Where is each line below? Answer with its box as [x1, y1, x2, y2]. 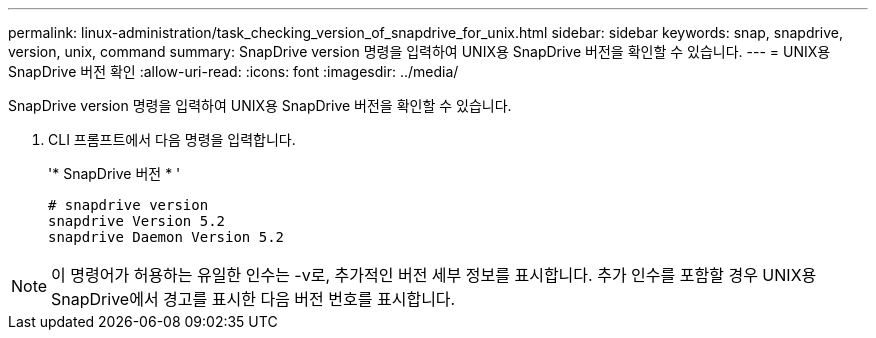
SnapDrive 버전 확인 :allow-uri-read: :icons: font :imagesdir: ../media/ [8, 63, 459, 80]
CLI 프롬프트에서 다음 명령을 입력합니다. [48, 131, 296, 148]
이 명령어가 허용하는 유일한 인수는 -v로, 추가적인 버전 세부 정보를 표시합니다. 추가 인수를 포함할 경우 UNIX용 [51, 265, 817, 285]
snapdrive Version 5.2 [48, 213, 226, 229]
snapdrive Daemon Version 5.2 [48, 229, 285, 245]
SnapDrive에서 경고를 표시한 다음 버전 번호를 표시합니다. [51, 289, 456, 309]
